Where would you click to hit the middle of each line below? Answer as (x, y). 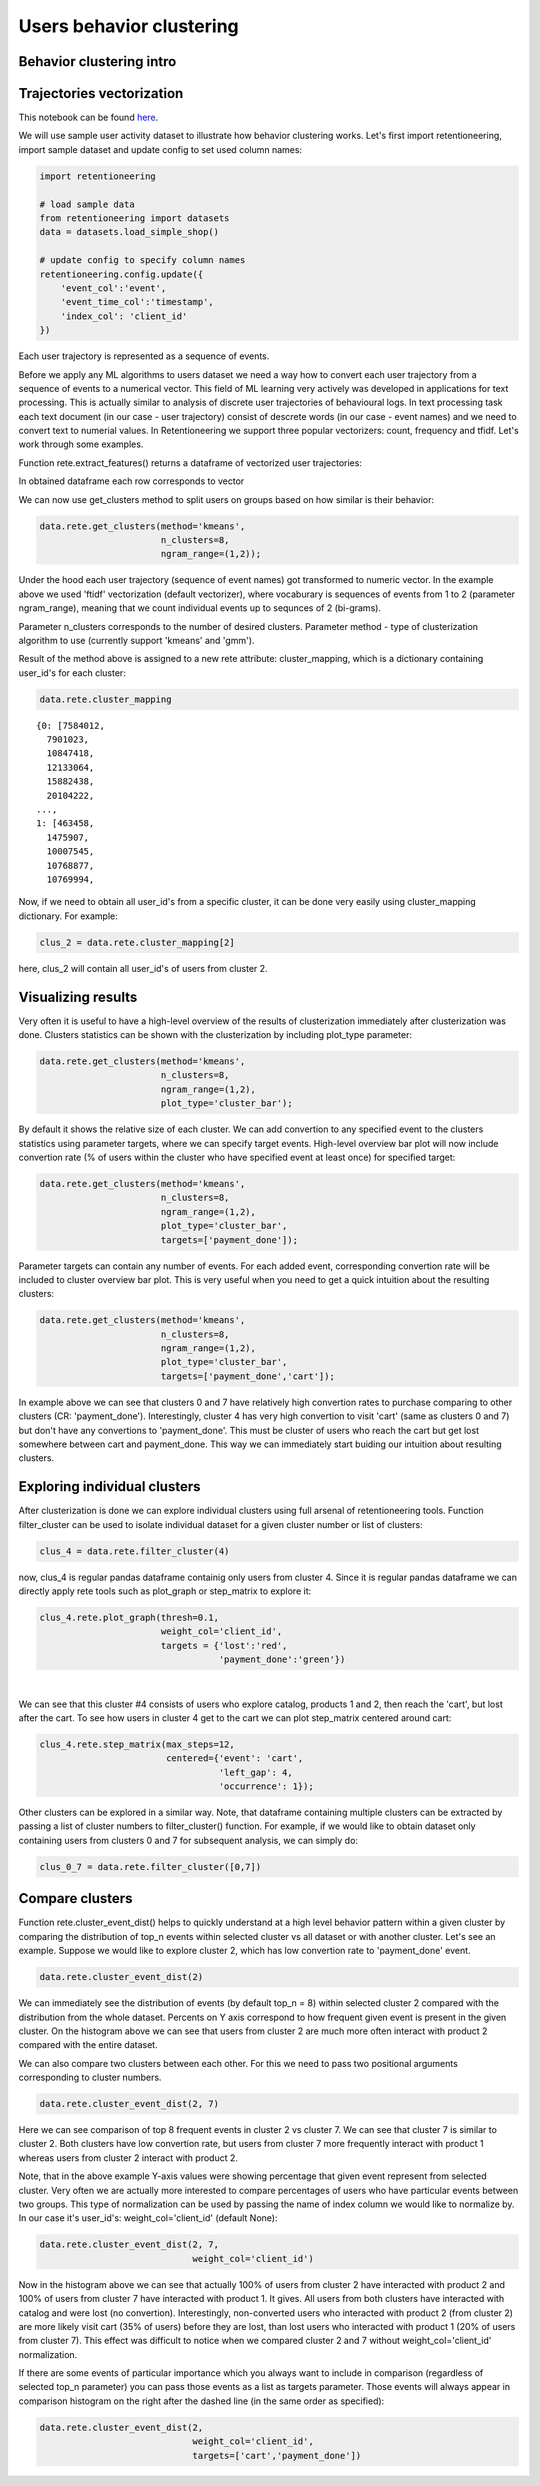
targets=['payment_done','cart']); (247, 1376)
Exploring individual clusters (109, 1486)
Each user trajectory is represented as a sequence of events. (144, 356)
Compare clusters (75, 1898)
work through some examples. (81, 444)
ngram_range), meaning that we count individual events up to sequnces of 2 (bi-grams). (200, 608)
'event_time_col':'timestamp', (137, 302)
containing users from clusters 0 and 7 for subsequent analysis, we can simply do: (188, 1840)
